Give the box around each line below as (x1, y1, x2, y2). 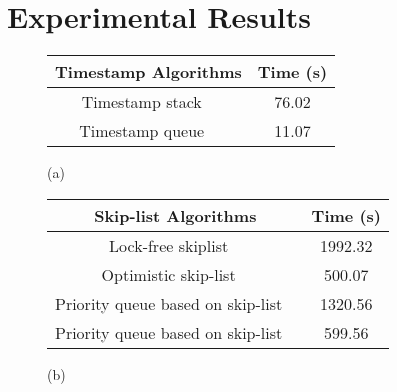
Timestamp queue (79, 119, 205, 143)
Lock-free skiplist (109, 233, 229, 257)
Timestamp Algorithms (55, 60, 242, 84)
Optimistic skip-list (101, 262, 236, 286)
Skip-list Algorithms (94, 203, 257, 227)
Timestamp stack (81, 90, 202, 114)
